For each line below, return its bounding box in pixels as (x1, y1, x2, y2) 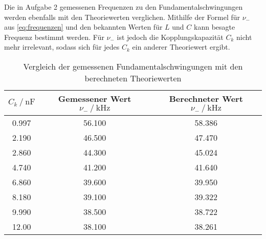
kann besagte (194, 21, 235, 32)
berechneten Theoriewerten (84, 72, 182, 84)
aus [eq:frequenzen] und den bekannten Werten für (4, 21, 163, 32)
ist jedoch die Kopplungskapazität (117, 31, 224, 42)
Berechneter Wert (169, 92, 243, 104)
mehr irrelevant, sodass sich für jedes (4, 41, 120, 52)
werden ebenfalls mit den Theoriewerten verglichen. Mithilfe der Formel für (4, 11, 240, 22)
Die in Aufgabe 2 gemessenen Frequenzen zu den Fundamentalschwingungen (4, 2, 243, 12)
